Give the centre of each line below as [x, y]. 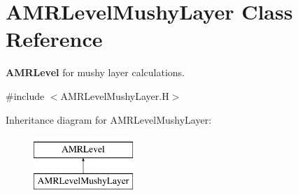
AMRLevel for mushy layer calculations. [95, 72]
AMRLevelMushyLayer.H [115, 95]
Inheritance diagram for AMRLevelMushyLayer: [109, 119]
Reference [54, 39]
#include [25, 95]
